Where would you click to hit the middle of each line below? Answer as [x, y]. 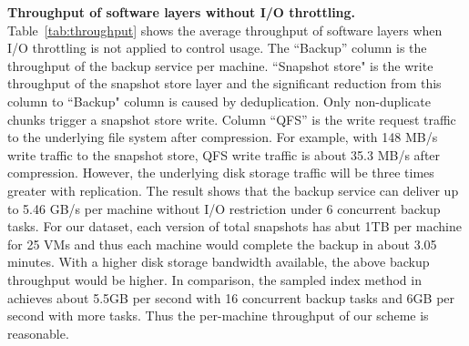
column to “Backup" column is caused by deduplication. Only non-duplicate [219, 101]
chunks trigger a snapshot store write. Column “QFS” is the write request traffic [232, 119]
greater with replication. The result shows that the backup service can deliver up [233, 190]
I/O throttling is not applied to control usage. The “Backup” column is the [217, 48]
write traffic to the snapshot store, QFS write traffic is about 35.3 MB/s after [224, 154]
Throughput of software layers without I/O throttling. [182, 12]
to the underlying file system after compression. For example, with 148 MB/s [223, 137]
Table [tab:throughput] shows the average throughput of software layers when [225, 30]
